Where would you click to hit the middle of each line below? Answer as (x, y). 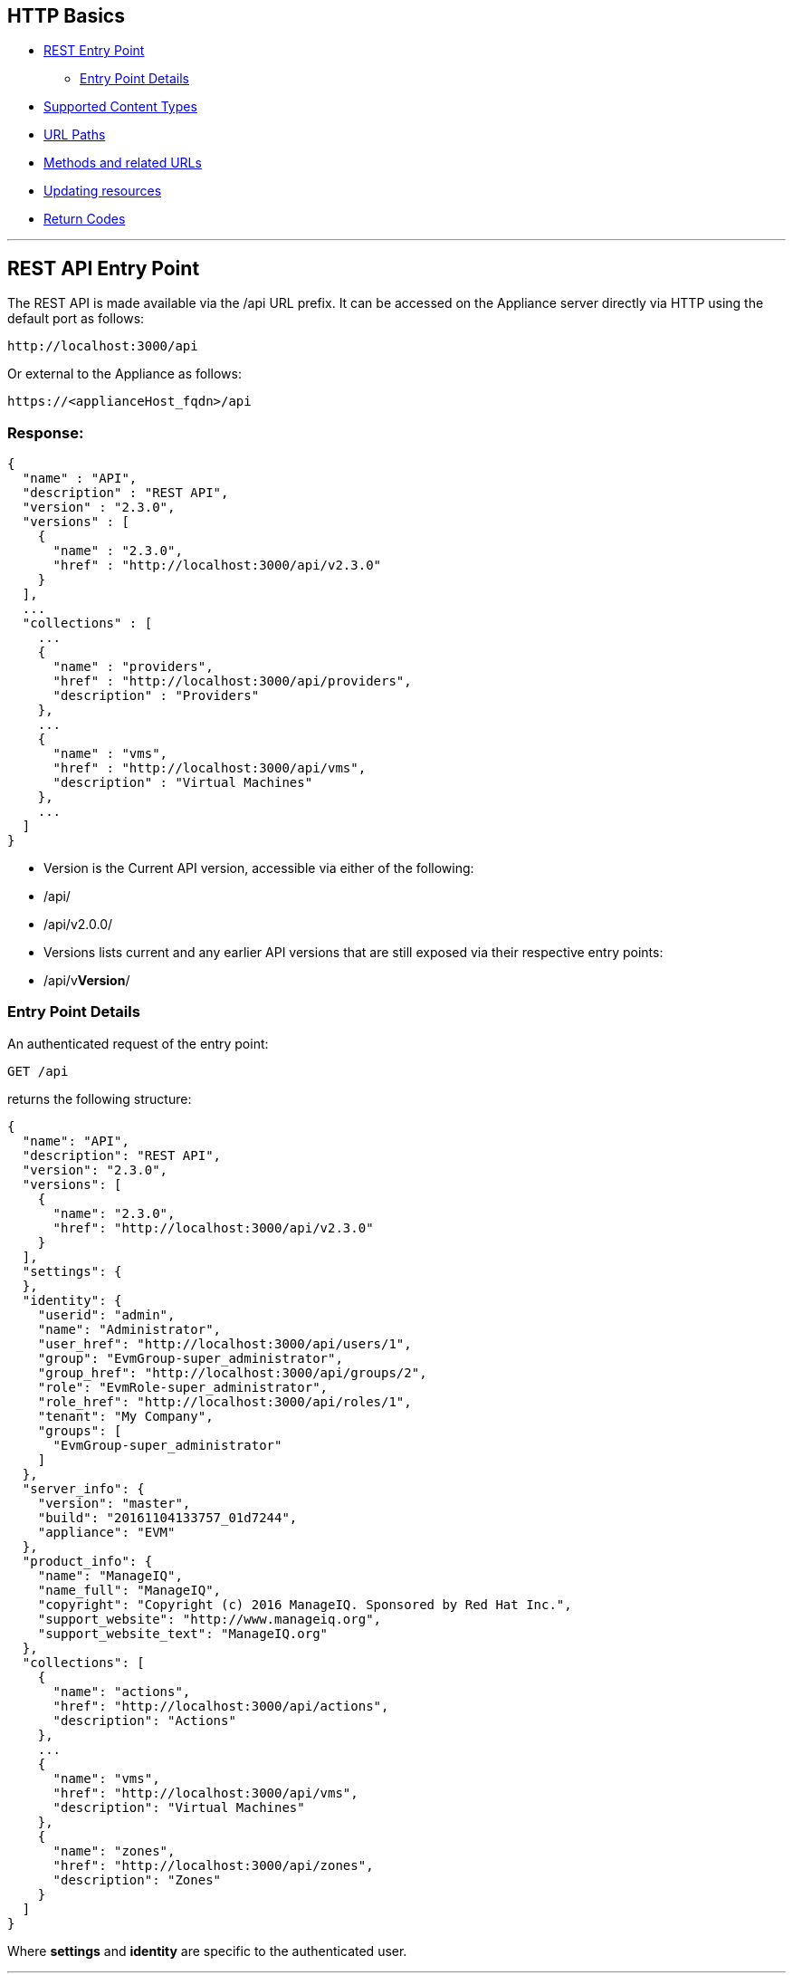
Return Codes (85, 219)
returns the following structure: (100, 1098)
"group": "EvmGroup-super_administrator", (190, 1358)
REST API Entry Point (104, 268)
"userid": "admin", (106, 1314)
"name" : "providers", (133, 667)
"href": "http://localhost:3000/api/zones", (213, 1865)
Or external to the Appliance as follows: (124, 374)
